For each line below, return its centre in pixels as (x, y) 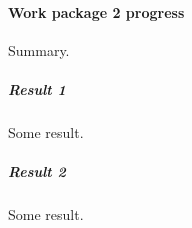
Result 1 (37, 88)
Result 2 (37, 171)
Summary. (39, 49)
